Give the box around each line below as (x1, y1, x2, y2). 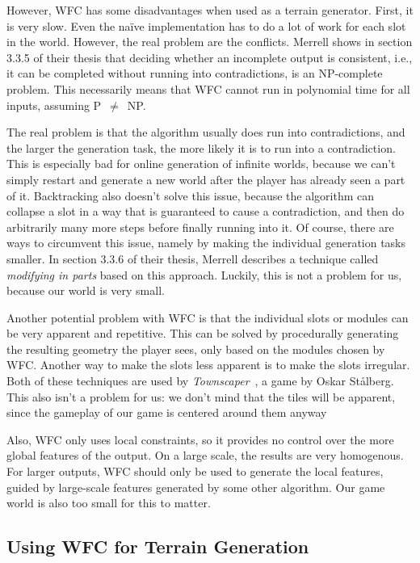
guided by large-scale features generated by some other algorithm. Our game (6, 478, 385, 495)
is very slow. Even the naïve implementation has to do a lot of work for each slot (6, 17, 406, 34)
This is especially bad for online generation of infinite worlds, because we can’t (6, 155, 396, 172)
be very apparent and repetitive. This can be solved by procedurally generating (6, 325, 399, 342)
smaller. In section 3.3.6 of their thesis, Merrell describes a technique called (6, 250, 379, 267)
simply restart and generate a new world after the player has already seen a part (6, 170, 405, 187)
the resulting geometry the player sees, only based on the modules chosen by (6, 340, 385, 357)
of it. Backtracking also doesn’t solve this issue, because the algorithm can (6, 187, 374, 204)
